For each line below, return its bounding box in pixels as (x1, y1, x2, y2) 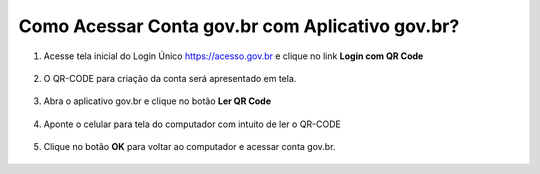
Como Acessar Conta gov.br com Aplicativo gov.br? (18, 15, 460, 37)
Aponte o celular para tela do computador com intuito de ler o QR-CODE (43, 118, 342, 130)
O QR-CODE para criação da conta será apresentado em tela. (43, 72, 297, 84)
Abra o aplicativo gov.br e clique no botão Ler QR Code (43, 95, 272, 107)
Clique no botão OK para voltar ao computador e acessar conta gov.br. (43, 141, 336, 153)
